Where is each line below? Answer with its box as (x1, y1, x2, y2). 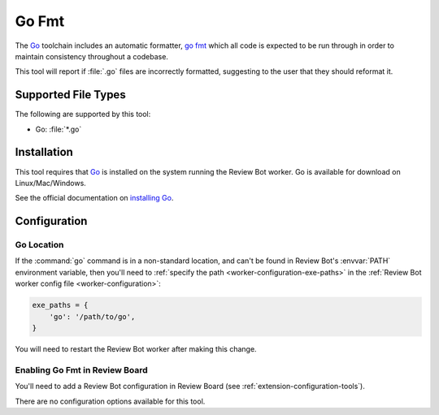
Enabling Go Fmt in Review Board (15, 364, 148, 375)
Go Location (15, 240, 64, 251)
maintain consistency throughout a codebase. (15, 51, 168, 61)
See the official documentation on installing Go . (15, 193, 174, 203)
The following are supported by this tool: (15, 110, 151, 119)
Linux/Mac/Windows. (15, 178, 87, 188)
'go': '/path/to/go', (49, 312, 136, 321)
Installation (15, 145, 73, 159)
